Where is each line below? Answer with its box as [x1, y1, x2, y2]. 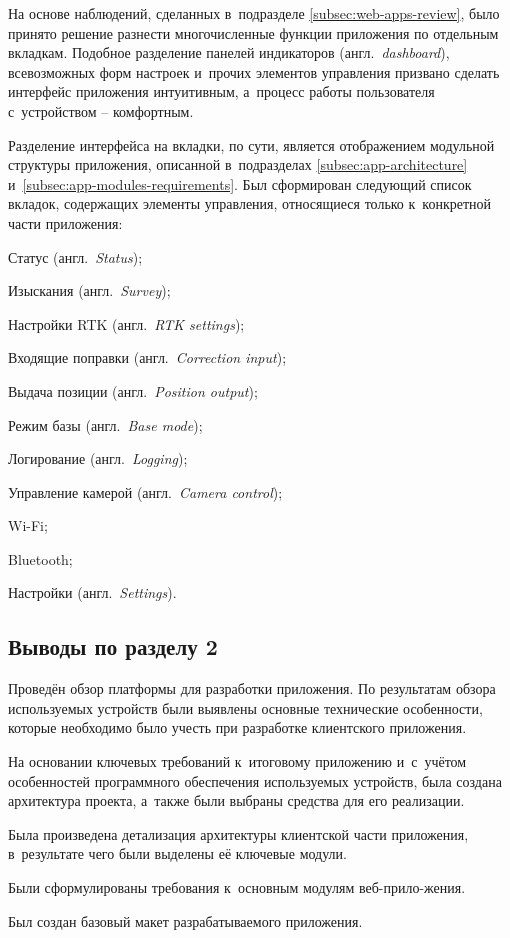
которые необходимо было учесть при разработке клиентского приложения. [8, 717, 467, 738]
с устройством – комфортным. [8, 100, 194, 121]
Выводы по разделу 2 [8, 631, 218, 662]
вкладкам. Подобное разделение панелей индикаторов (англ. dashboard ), [8, 42, 450, 63]
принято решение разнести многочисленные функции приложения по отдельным [8, 22, 499, 43]
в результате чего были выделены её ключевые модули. [8, 843, 347, 864]
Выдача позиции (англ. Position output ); [8, 380, 258, 401]
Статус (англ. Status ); [8, 246, 143, 267]
